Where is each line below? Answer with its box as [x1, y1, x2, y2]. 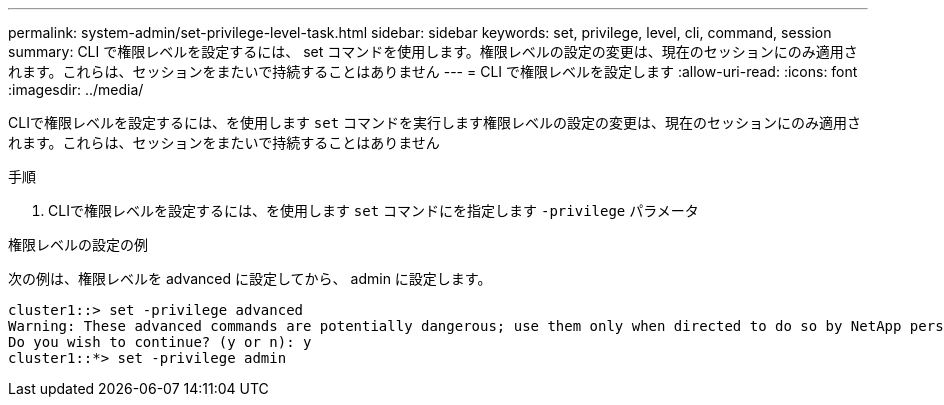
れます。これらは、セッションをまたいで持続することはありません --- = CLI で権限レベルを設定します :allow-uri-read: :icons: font [8, 63, 858, 80]
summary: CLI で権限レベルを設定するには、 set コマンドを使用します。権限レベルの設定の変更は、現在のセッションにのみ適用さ [8, 43, 858, 60]
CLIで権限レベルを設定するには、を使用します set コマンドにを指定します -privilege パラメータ [48, 202, 699, 219]
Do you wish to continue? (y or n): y [8, 334, 312, 350]
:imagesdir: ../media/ [8, 81, 144, 98]
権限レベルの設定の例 [8, 236, 148, 253]
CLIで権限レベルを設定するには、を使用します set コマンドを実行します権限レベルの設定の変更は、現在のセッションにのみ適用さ [8, 114, 862, 131]
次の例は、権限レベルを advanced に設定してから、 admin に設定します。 [8, 270, 492, 287]
